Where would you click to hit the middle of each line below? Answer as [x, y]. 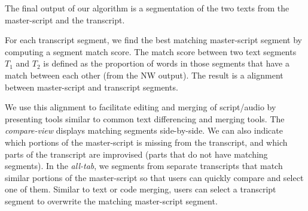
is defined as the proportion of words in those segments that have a [166, 63]
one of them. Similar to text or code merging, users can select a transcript [141, 189]
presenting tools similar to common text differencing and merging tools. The [145, 118]
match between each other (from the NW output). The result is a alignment [144, 75]
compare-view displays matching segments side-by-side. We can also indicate [144, 130]
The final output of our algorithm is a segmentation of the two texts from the [147, 8]
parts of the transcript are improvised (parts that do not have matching [136, 154]
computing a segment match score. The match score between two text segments [151, 51]
